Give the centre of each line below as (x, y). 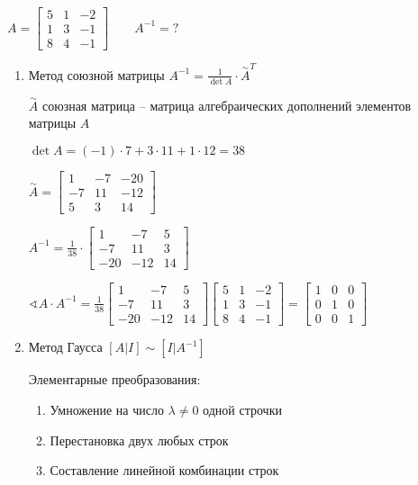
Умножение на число (107, 409)
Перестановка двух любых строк (139, 440)
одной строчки (242, 409)
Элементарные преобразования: (114, 379)
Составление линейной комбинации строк (164, 470)
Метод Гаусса (65, 347)
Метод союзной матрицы (96, 74)
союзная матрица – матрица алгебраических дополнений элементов (227, 105)
